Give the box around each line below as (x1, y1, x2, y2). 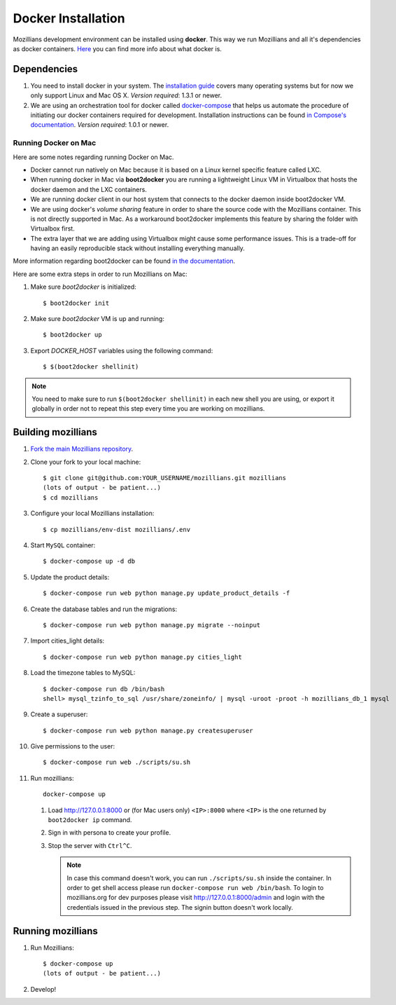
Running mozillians (13, 925, 98, 937)
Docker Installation (13, 11, 125, 26)
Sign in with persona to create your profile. (48, 828, 171, 837)
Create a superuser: (30, 710, 88, 718)
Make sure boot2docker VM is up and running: (30, 315, 164, 323)
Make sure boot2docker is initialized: (30, 282, 136, 291)
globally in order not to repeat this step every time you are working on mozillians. (31, 404, 265, 413)
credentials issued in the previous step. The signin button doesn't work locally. (66, 903, 293, 911)
